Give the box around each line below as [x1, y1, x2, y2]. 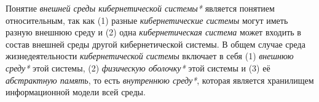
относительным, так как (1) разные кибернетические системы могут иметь [6, 13, 288, 26]
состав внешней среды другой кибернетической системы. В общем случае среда [6, 37, 305, 50]
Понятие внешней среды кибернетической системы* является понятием [6, 2, 275, 14]
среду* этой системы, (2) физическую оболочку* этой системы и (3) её [6, 61, 270, 74]
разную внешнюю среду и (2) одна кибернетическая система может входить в [6, 26, 301, 38]
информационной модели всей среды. [6, 86, 146, 98]
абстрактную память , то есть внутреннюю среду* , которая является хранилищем [6, 73, 314, 86]
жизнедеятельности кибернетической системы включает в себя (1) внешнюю [6, 49, 294, 62]
